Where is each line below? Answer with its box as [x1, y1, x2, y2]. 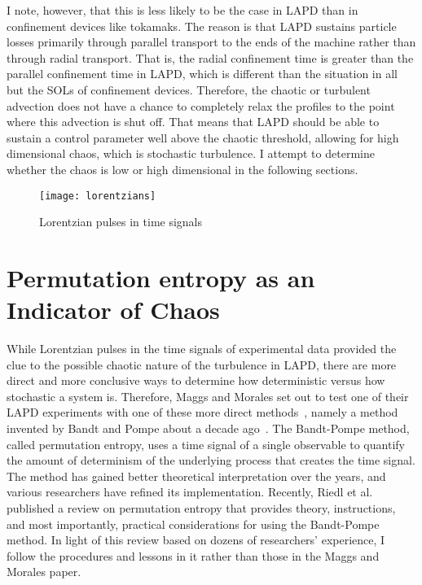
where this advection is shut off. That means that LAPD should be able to [7, 113, 380, 130]
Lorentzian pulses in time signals [39, 213, 203, 230]
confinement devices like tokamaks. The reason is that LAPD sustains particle [7, 17, 397, 34]
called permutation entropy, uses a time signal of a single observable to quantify [7, 435, 405, 452]
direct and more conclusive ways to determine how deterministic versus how [7, 372, 385, 389]
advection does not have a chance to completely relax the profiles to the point [7, 97, 395, 114]
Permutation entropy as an [7, 260, 315, 294]
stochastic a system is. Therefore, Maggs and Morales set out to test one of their [7, 387, 409, 404]
